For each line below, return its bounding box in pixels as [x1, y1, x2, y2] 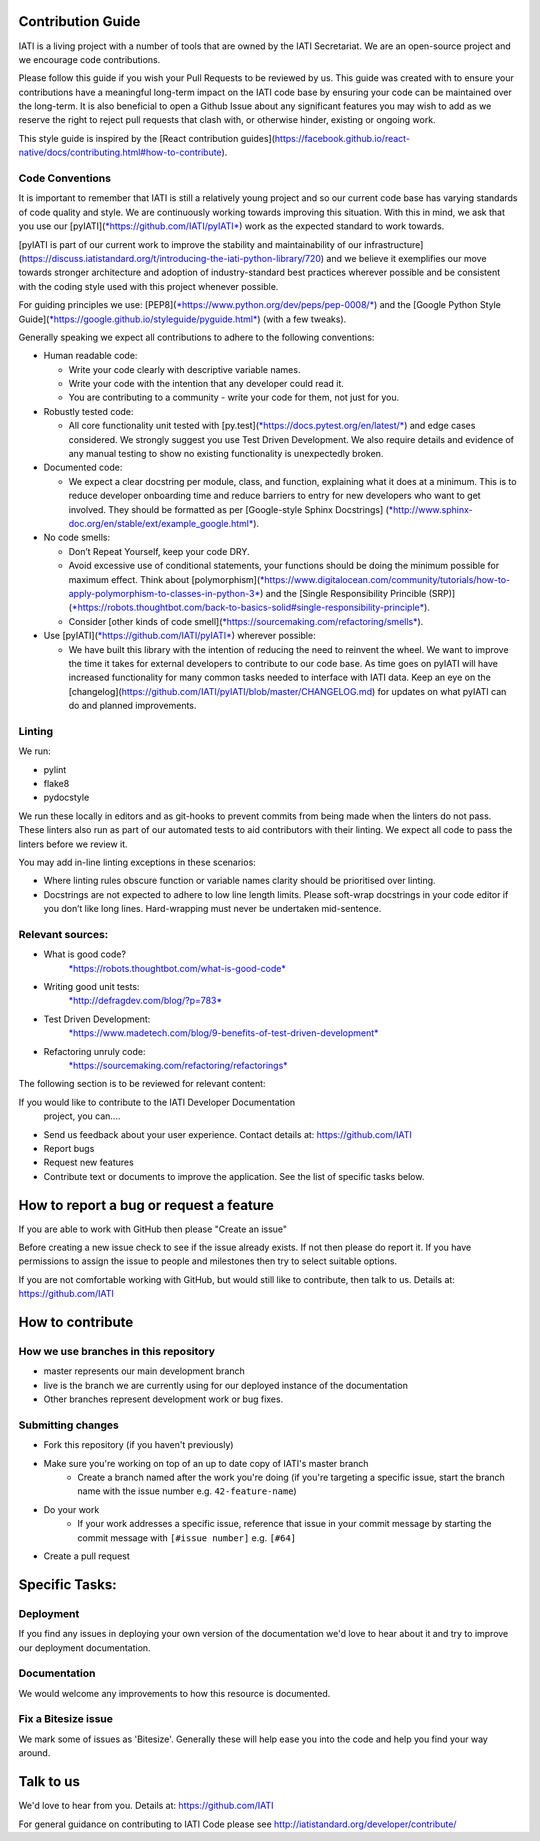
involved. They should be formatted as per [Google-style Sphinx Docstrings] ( [68, 503, 390, 515]
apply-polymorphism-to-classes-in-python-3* [68, 587, 261, 599]
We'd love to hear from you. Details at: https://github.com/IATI [18, 1800, 274, 1812]
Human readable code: [43, 350, 138, 362]
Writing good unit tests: [43, 981, 140, 993]
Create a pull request [43, 1550, 130, 1562]
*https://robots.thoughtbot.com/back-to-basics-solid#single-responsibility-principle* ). [71, 601, 430, 614]
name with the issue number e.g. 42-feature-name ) [77, 1485, 297, 1497]
